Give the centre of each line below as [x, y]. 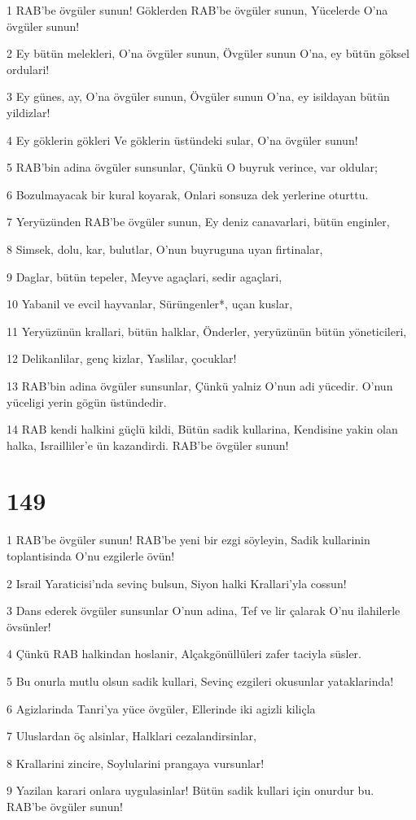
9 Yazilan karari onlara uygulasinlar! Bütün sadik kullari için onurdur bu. [190, 790]
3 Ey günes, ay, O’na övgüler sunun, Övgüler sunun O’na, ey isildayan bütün [198, 96]
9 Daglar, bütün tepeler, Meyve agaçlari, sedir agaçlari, [145, 276]
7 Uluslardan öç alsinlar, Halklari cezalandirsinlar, [131, 736]
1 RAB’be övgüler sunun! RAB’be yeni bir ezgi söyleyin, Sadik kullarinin [188, 540]
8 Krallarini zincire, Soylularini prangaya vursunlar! [136, 763]
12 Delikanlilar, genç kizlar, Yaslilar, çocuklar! [122, 358]
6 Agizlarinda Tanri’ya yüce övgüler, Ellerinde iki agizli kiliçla [161, 708]
